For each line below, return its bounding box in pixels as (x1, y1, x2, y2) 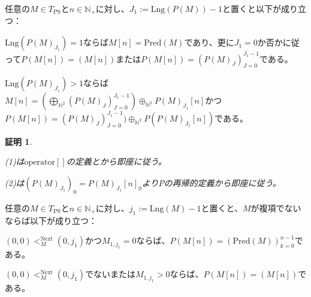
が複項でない (250, 201, 301, 214)
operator (24, 158, 56, 167)
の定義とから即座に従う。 (66, 155, 167, 168)
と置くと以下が (222, 2, 282, 14)
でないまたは (85, 268, 135, 280)
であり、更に (184, 36, 234, 49)
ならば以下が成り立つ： (5, 214, 97, 226)
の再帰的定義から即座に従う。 (164, 177, 281, 189)
